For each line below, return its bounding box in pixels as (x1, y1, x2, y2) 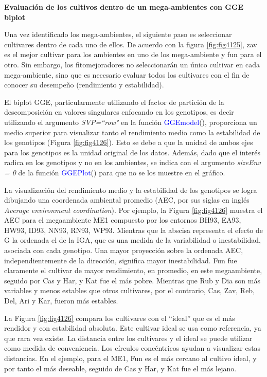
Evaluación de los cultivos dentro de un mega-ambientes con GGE (4, 2, 244, 12)
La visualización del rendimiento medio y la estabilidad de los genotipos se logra (4, 184, 257, 195)
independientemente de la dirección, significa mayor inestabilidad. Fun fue (4, 255, 237, 265)
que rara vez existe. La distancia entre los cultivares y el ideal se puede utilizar (4, 332, 253, 343)
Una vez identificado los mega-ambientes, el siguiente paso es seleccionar (4, 29, 232, 40)
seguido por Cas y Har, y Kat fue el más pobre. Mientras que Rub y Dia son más (4, 275, 260, 285)
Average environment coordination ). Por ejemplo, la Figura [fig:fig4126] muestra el (4, 204, 263, 215)
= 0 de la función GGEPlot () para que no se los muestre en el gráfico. (4, 167, 225, 177)
